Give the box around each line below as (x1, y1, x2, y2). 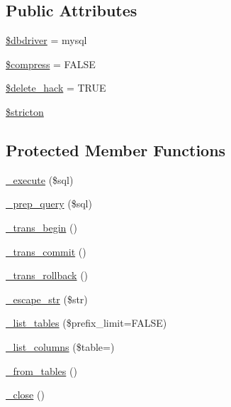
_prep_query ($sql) (6, 196, 92, 211)
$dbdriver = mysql (6, 33, 87, 48)
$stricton (6, 104, 44, 119)
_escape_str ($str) (6, 291, 88, 306)
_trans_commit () (6, 244, 86, 259)
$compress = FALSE (6, 56, 96, 71)
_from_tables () (6, 363, 77, 378)
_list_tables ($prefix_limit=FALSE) (6, 315, 167, 330)
